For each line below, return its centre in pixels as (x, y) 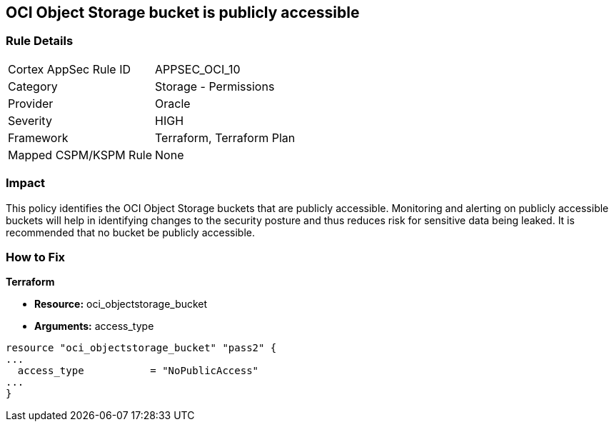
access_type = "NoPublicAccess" (138, 371)
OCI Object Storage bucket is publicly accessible (183, 12)
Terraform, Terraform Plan (225, 137)
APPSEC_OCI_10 (198, 69)
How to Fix (36, 257)
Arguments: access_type (94, 326)
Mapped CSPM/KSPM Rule (80, 155)
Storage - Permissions (215, 86)
